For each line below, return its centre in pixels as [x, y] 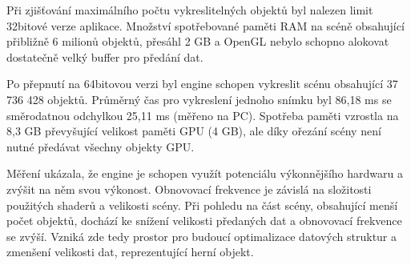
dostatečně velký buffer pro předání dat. [105, 56]
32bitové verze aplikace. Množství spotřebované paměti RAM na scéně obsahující [205, 25]
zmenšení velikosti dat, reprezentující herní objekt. [130, 252]
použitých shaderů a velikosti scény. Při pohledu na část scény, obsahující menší [202, 205]
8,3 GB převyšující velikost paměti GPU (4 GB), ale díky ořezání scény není [194, 131]
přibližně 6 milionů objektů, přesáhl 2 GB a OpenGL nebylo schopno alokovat [198, 41]
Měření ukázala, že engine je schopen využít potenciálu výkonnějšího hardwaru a [205, 173]
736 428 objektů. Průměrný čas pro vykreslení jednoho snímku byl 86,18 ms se [199, 99]
